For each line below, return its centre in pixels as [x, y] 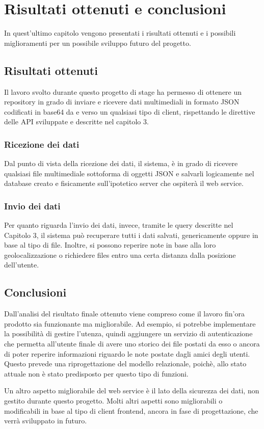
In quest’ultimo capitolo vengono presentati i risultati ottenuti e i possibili [120, 33]
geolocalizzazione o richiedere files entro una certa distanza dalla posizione [120, 254]
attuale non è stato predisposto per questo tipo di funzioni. [96, 373]
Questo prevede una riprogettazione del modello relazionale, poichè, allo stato [125, 364]
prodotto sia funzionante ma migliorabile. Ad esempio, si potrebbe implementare [130, 323]
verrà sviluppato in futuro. [46, 421]
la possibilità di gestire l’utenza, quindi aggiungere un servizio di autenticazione [128, 333]
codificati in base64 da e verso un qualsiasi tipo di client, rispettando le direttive [130, 111]
